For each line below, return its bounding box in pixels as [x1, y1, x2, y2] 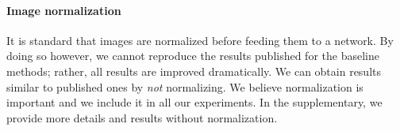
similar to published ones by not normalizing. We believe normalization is [6, 78, 363, 95]
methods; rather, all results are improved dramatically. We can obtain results [6, 62, 382, 79]
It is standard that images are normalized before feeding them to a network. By [6, 32, 394, 48]
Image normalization [6, 2, 121, 18]
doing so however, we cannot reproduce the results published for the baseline [6, 47, 379, 64]
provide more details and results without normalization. [6, 109, 278, 125]
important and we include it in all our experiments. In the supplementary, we [6, 94, 383, 110]
